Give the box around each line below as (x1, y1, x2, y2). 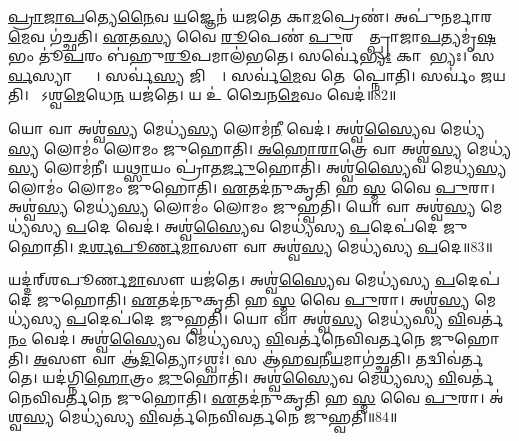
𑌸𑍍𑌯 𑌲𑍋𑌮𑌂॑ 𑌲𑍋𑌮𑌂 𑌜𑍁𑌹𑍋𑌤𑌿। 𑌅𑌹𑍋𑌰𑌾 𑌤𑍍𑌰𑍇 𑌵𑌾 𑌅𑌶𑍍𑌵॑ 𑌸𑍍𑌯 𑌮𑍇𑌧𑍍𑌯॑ (8, 137, 512, 158)
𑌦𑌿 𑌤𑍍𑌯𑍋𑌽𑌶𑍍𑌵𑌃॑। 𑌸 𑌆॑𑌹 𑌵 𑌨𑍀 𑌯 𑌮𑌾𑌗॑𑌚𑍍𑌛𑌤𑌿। (139, 347, 411, 368)
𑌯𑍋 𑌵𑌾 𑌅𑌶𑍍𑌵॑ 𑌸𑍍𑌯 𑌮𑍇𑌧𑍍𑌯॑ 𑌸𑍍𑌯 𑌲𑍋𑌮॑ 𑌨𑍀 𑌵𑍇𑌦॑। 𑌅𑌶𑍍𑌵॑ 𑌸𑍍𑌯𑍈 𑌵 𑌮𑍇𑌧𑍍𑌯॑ (8, 117, 485, 138)
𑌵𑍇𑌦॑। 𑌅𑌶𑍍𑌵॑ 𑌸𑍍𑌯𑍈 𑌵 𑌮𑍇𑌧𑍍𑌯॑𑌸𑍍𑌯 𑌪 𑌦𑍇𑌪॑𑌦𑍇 (115, 215, 439, 236)
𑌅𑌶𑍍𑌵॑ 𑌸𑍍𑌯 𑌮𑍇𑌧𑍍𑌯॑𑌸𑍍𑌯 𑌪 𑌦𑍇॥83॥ (272, 235, 493, 256)
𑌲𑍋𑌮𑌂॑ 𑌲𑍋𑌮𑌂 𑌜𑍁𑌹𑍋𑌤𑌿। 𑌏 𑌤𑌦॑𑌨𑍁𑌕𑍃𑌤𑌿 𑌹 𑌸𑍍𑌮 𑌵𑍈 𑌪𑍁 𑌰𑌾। (8, 176, 496, 197)
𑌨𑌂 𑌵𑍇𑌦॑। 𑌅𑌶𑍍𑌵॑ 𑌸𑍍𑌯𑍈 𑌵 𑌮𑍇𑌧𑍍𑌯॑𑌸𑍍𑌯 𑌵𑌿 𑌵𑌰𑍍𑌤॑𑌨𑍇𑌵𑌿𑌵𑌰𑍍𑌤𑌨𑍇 (8, 327, 426, 348)
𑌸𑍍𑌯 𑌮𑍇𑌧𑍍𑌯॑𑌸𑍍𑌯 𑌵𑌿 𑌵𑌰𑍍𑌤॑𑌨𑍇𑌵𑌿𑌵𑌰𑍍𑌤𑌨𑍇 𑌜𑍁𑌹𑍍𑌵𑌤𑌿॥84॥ (23, 406, 398, 427)
